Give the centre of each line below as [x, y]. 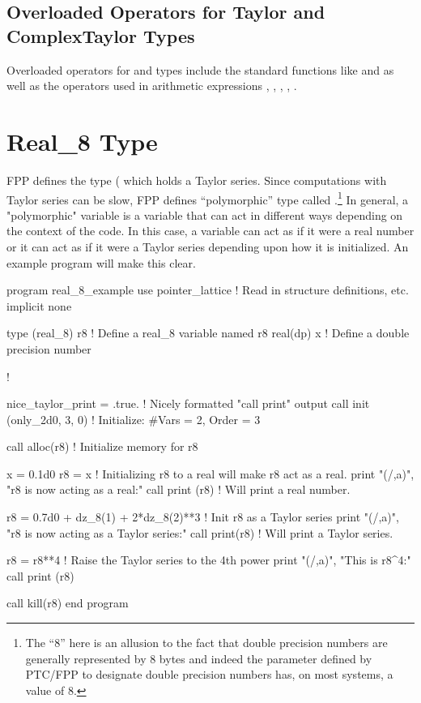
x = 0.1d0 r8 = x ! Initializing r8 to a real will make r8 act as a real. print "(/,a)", [210, 473]
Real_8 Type [82, 141]
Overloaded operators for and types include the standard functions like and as [200, 69]
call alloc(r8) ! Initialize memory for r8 [102, 446]
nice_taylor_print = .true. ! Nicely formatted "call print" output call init [188, 403]
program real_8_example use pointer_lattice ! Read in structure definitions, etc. [208, 290]
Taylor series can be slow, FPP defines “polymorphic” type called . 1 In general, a [208, 198]
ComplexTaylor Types [101, 35]
